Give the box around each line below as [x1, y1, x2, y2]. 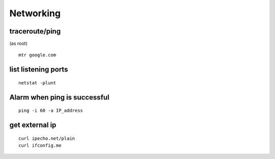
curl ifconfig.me [18, 143, 62, 148]
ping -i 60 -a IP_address [18, 108, 84, 114]
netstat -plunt [18, 80, 57, 86]
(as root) [9, 41, 28, 47]
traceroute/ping [9, 27, 61, 36]
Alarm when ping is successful [9, 93, 109, 102]
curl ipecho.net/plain [18, 135, 75, 141]
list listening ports [9, 65, 68, 74]
